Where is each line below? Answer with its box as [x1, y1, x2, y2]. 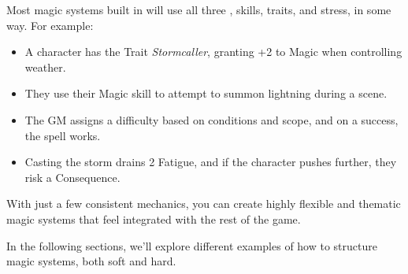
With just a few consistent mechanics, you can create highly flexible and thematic [6, 195, 401, 212]
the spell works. [24, 127, 101, 143]
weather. [24, 58, 66, 75]
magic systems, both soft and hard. [6, 253, 176, 269]
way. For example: [6, 17, 94, 33]
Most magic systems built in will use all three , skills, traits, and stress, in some [6, 2, 391, 17]
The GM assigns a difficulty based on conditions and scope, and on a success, [24, 111, 399, 128]
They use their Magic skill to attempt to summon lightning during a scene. [24, 85, 388, 102]
